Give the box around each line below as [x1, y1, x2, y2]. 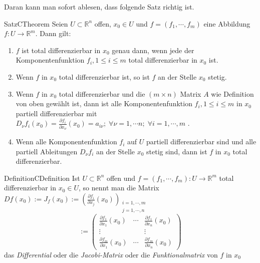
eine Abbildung [203, 18, 250, 29]
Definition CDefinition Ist [4, 172, 80, 183]
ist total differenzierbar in [22, 45, 101, 55]
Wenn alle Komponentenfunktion [16, 136, 117, 147]
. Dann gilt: [35, 28, 71, 39]
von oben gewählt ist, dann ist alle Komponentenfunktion [16, 98, 192, 109]
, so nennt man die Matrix [79, 182, 159, 193]
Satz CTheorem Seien [4, 18, 68, 29]
